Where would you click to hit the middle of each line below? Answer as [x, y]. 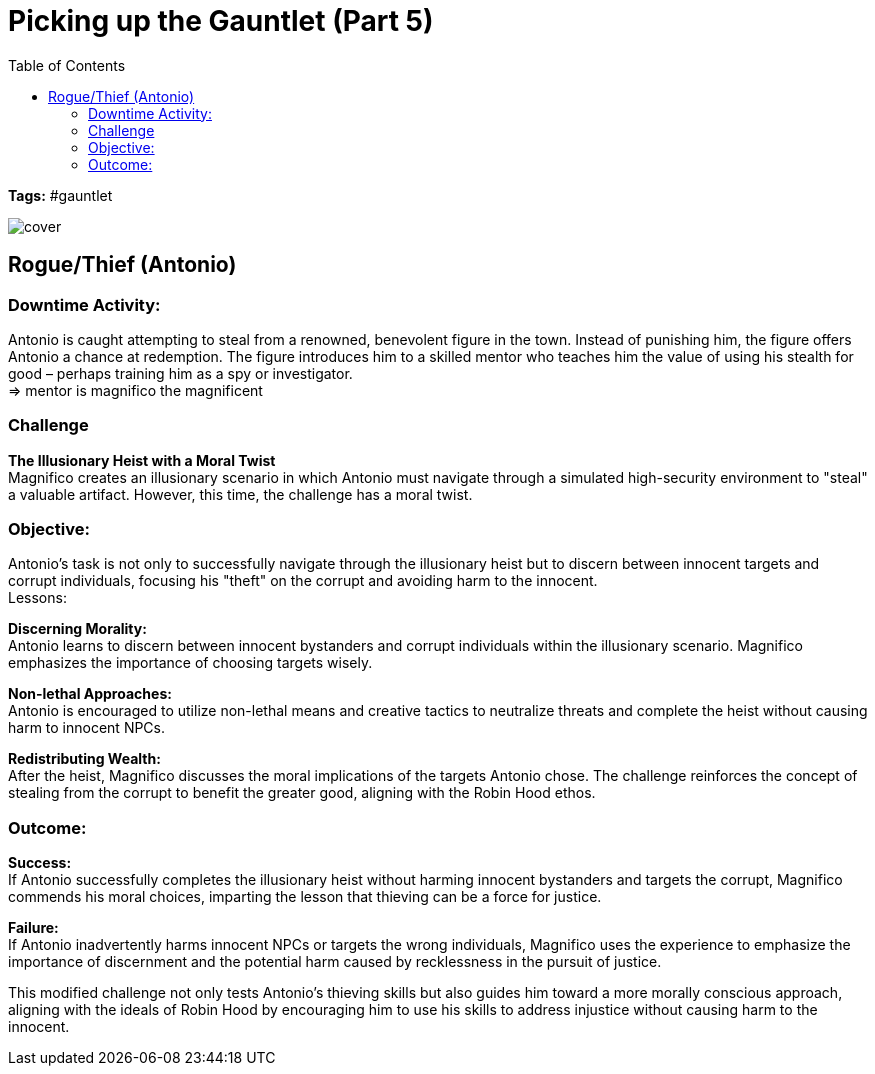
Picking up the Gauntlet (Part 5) [221, 21]
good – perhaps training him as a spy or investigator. [180, 373]
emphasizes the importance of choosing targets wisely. [190, 663]
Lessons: [37, 598]
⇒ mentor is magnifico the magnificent [135, 390]
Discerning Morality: [77, 629]
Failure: [33, 928]
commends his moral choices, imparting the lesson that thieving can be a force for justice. [305, 897]
